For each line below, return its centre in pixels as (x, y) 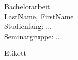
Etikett (15, 53)
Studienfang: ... (28, 26)
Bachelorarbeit (27, 6)
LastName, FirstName (39, 16)
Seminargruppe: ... (33, 36)
